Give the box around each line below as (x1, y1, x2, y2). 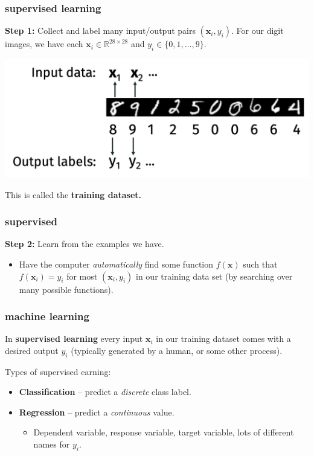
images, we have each (5, 37, 83, 50)
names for (33, 438, 70, 451)
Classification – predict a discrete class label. (19, 385, 191, 398)
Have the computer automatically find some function (19, 257, 214, 270)
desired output (5, 344, 59, 356)
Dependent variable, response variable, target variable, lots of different (33, 426, 294, 438)
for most (66, 269, 98, 282)
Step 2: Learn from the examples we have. (5, 237, 164, 250)
